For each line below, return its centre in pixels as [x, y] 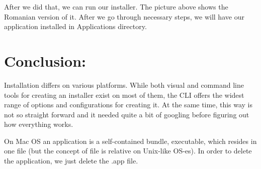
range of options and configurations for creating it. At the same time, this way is [128, 105]
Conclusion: [45, 60]
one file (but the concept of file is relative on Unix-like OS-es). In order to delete [128, 151]
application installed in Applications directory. [75, 26]
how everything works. [39, 124]
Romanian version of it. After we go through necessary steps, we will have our [124, 16]
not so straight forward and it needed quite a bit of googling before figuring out [127, 114]
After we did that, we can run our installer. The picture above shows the [116, 7]
